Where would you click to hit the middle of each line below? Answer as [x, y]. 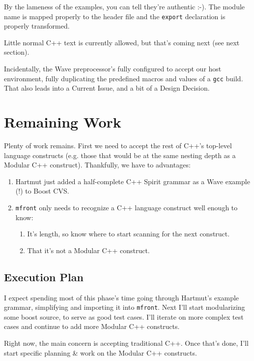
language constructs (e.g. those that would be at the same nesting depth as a [120, 155]
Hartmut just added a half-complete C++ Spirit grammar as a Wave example [133, 181]
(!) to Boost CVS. [42, 191]
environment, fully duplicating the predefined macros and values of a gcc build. [124, 78]
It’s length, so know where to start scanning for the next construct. [128, 234]
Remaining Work [63, 122]
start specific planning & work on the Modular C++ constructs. [100, 352]
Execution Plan [44, 277]
